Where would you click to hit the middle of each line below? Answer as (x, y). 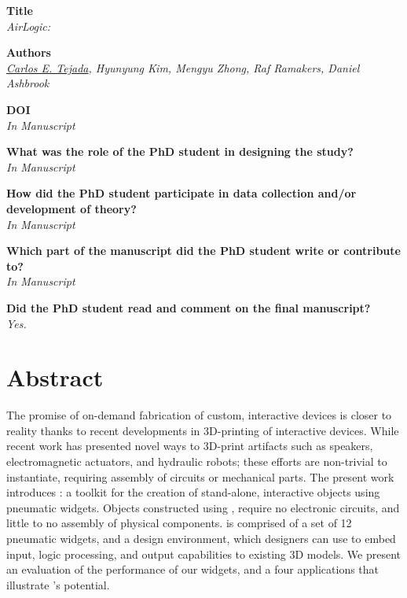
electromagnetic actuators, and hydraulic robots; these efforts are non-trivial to (197, 461)
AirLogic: (29, 26)
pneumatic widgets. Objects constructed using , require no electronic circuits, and (203, 507)
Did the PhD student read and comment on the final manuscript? (189, 307)
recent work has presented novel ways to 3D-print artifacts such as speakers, (190, 446)
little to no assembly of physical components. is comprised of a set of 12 (179, 523)
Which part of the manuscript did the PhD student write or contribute (203, 251)
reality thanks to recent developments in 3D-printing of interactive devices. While (203, 430)
